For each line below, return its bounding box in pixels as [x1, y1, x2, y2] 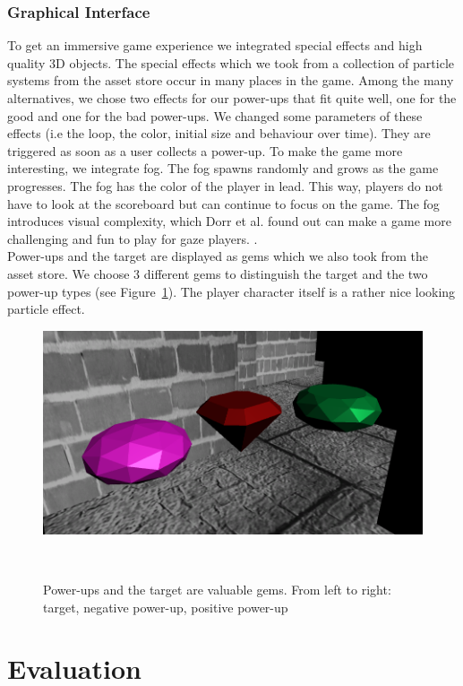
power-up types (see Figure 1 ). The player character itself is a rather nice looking [7, 282, 456, 300]
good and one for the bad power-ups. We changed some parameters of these [7, 106, 423, 125]
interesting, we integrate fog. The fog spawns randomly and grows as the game [7, 159, 439, 178]
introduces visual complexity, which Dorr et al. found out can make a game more [7, 212, 451, 230]
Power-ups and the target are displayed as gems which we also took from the [7, 247, 429, 265]
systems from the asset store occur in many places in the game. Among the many [7, 71, 454, 90]
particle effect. [7, 300, 85, 318]
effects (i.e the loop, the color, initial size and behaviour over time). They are [7, 124, 431, 143]
